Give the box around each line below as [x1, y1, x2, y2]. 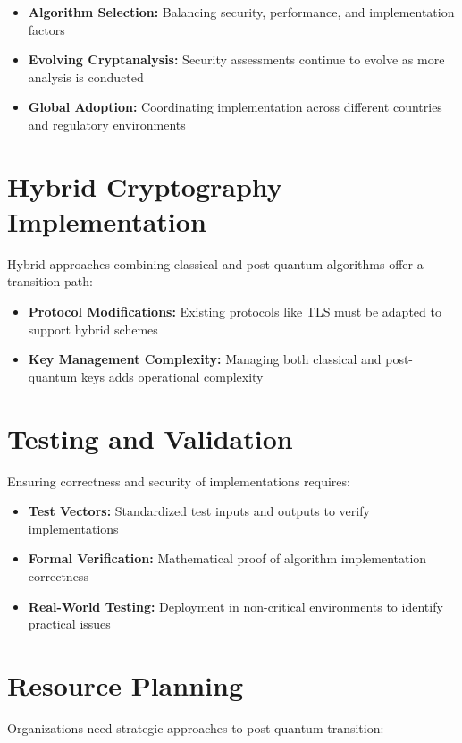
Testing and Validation [7, 419, 293, 456]
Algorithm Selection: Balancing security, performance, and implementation [28, 3, 455, 21]
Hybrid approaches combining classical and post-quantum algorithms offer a [7, 254, 424, 273]
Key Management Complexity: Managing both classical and [28, 350, 382, 368]
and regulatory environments [28, 114, 186, 133]
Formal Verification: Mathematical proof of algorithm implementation [28, 549, 427, 568]
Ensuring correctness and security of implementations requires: [7, 471, 350, 490]
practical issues [28, 614, 111, 633]
